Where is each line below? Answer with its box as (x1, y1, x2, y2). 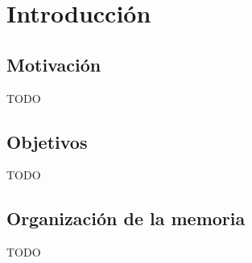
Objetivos (6, 129, 88, 154)
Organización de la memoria (6, 206, 246, 231)
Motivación (6, 51, 101, 76)
